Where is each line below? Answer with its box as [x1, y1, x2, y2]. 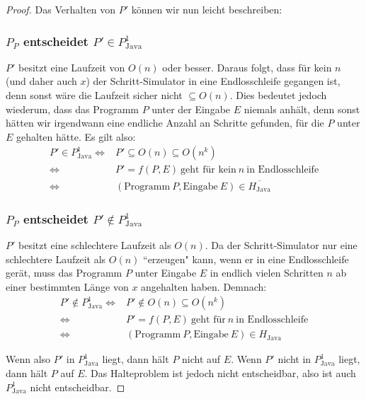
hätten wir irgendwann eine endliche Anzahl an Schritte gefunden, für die [6, 115, 324, 130]
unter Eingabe [135, 265, 197, 280]
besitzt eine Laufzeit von [18, 59, 125, 74]
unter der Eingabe [151, 101, 231, 116]
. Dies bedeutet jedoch [229, 88, 327, 102]
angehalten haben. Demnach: [141, 279, 267, 294]
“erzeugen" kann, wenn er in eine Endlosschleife [143, 251, 349, 266]
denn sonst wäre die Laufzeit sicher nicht [6, 88, 183, 102]
